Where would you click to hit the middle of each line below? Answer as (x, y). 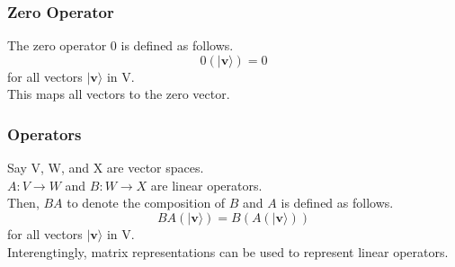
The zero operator (57, 45)
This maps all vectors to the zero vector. (119, 94)
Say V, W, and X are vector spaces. (106, 168)
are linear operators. (206, 185)
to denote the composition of (146, 203)
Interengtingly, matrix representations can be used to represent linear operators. (228, 251)
